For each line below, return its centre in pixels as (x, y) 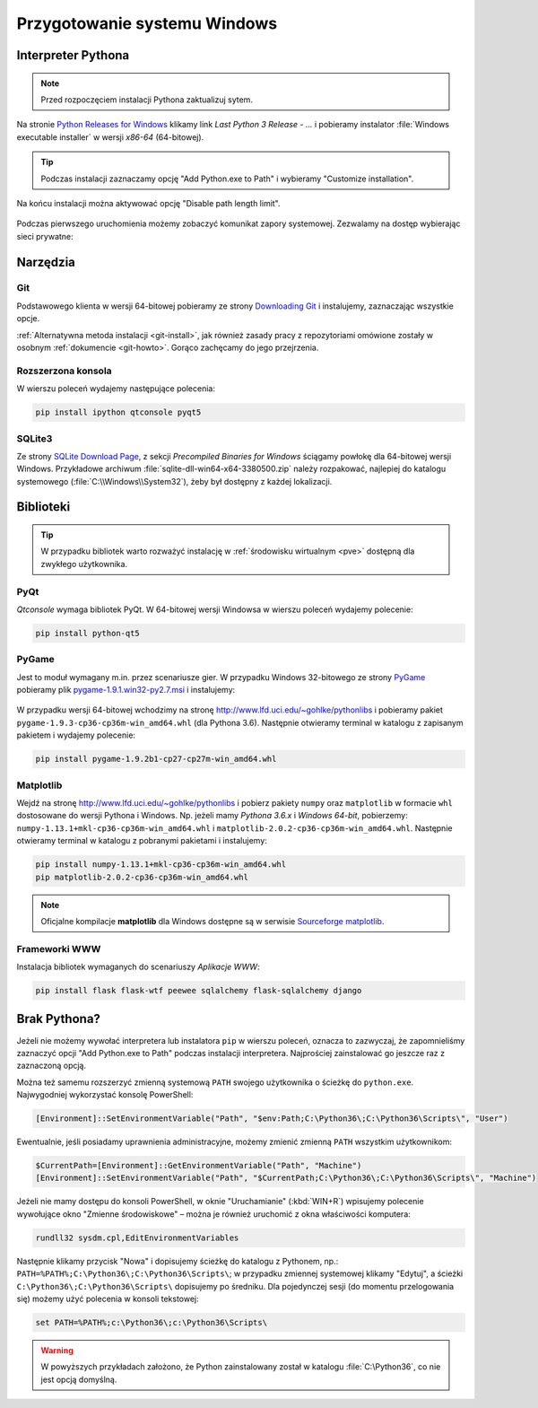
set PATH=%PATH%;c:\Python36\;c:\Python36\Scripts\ (152, 1322)
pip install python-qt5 (88, 633)
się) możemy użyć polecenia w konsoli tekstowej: (108, 1299)
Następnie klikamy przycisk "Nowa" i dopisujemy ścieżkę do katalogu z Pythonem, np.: (178, 1261)
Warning (57, 1350)
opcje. (28, 319)
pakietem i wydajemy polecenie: (76, 735)
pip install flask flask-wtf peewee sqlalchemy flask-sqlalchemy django (199, 991)
